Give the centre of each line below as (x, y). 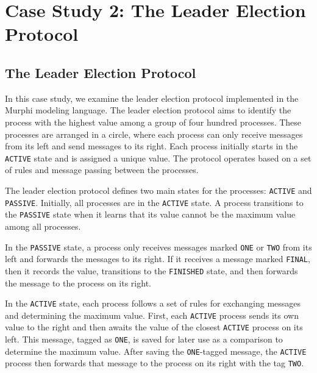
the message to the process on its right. (78, 282)
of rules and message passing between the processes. (102, 170)
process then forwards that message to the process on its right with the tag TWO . (155, 363)
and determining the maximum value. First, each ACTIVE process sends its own (152, 315)
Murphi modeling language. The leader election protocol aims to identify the (148, 110)
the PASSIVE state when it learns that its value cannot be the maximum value (150, 214)
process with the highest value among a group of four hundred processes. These (153, 122)
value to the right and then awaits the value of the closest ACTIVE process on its (154, 327)
